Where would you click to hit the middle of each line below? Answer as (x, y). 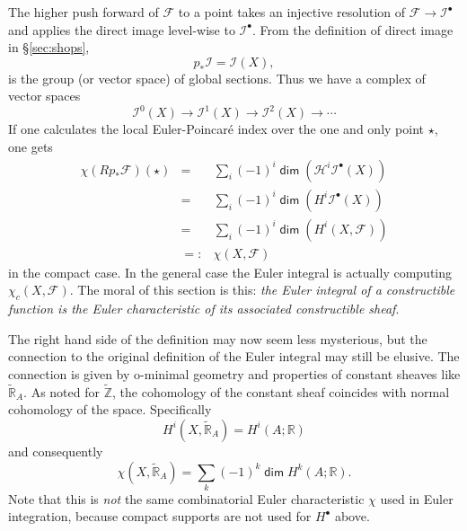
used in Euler (417, 498)
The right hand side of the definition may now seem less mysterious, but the (218, 338)
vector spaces (44, 96)
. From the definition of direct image (352, 29)
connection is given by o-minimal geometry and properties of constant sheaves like (234, 373)
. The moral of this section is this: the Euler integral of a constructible (262, 290)
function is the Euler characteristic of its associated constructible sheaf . (204, 309)
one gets (31, 147)
